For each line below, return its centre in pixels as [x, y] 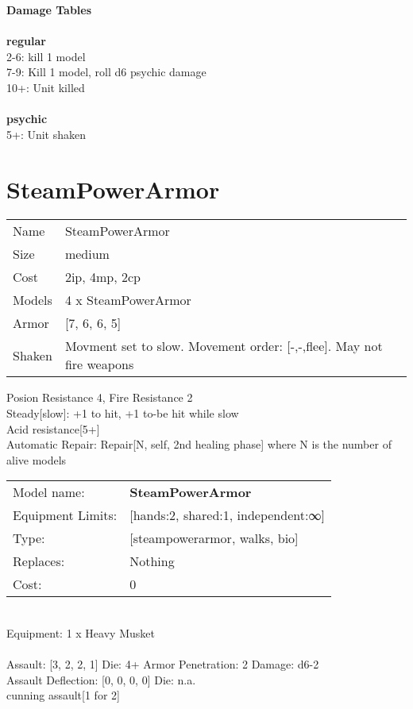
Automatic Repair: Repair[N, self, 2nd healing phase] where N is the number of [199, 444]
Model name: [49, 492]
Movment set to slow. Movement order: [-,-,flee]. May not [224, 346]
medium [87, 254]
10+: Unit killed [46, 87]
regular [26, 41]
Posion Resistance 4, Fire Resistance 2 [100, 397]
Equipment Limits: [65, 515]
